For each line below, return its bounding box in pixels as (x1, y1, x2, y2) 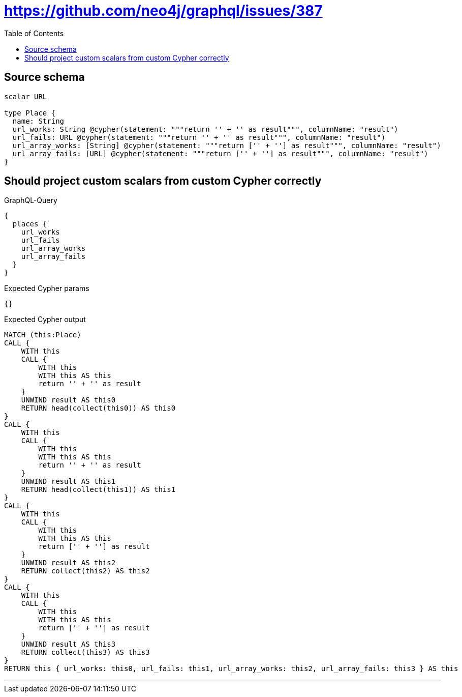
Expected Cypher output (4, 315, 86, 324)
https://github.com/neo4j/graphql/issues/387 (4, 2, 323, 19)
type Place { (4, 108, 56, 117)
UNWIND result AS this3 (21, 640, 116, 649)
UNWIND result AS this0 (21, 396, 116, 404)
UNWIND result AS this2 (21, 559, 116, 567)
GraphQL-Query (4, 196, 57, 205)
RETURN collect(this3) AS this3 (21, 648, 150, 657)
